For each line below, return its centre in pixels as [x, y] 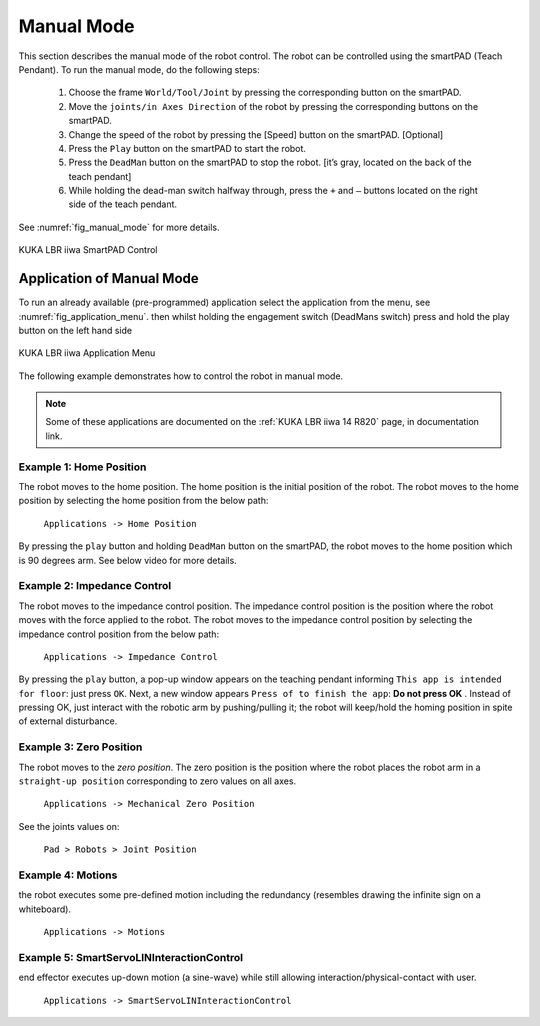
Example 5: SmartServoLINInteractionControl [131, 957]
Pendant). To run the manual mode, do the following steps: [139, 69]
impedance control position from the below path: [119, 634]
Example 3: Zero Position [80, 747]
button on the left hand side [75, 330]
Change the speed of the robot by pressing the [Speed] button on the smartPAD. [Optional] [256, 134]
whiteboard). [45, 909]
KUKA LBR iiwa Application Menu [87, 353]
